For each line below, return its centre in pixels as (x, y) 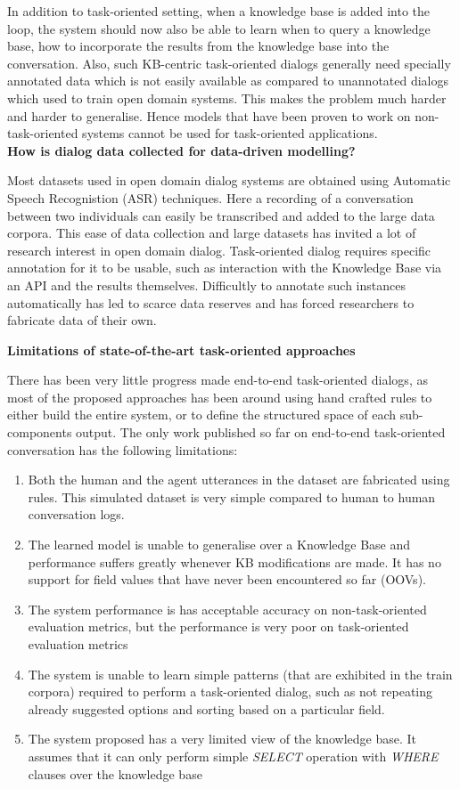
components (40, 432)
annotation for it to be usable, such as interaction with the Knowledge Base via (225, 268)
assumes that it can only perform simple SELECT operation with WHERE (233, 756)
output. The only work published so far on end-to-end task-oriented (261, 432)
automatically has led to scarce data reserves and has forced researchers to (211, 302)
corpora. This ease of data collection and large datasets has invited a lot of (212, 233)
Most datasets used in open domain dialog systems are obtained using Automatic (229, 180)
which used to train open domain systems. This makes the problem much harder (227, 98)
